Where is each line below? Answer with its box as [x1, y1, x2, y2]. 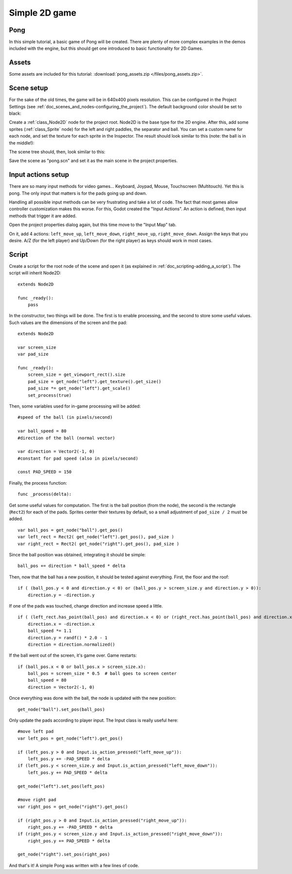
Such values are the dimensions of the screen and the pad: [9, 320, 128, 325]
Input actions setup [9, 171, 69, 179]
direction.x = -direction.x [27, 621, 95, 627]
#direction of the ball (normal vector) [18, 435, 115, 441]
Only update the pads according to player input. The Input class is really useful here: [9, 717, 179, 723]
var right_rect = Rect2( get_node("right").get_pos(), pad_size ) [18, 541, 180, 547]
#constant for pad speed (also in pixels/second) [18, 455, 139, 461]
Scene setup [9, 84, 48, 92]
